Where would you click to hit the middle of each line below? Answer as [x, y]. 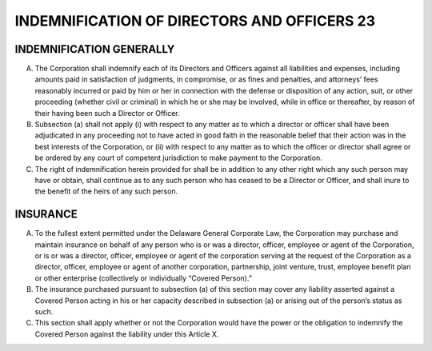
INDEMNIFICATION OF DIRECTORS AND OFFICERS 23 [195, 21]
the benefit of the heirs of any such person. [106, 191]
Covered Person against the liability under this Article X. [127, 334]
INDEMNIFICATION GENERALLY [95, 49]
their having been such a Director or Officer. [107, 113]
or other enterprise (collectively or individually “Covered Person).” [143, 278]
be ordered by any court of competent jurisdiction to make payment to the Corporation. [179, 158]
